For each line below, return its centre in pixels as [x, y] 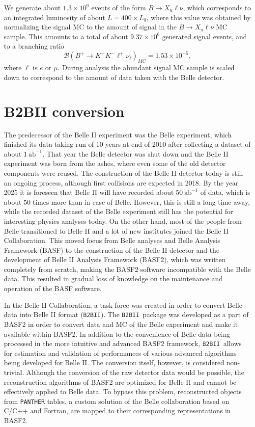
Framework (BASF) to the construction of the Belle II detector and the [112, 250]
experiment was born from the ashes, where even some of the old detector [115, 163]
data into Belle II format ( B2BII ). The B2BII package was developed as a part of [126, 314]
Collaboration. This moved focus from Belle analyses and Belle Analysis [112, 240]
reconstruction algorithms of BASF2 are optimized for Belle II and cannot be [120, 382]
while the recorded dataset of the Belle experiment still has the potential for [119, 211]
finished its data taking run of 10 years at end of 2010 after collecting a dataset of [127, 144]
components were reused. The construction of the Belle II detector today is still [124, 173]
